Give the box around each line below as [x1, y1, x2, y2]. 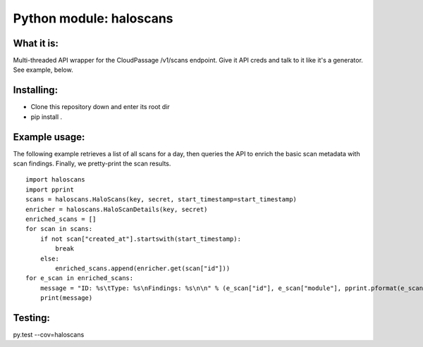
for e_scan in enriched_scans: [25, 275, 134, 282]
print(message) [39, 294, 93, 302]
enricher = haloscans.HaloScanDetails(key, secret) [25, 205, 208, 213]
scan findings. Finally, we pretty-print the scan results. [13, 159, 171, 168]
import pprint [25, 185, 74, 194]
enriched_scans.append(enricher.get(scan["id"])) [55, 264, 231, 272]
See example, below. [13, 65, 73, 74]
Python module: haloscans [13, 11, 173, 26]
